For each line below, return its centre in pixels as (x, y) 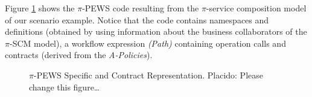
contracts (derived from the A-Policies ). (79, 55)
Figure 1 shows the (40, 8)
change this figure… (65, 87)
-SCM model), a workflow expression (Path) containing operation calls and (148, 43)
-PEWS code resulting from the (141, 8)
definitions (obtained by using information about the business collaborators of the (156, 31)
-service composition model (256, 8)
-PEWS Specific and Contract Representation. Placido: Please (148, 75)
